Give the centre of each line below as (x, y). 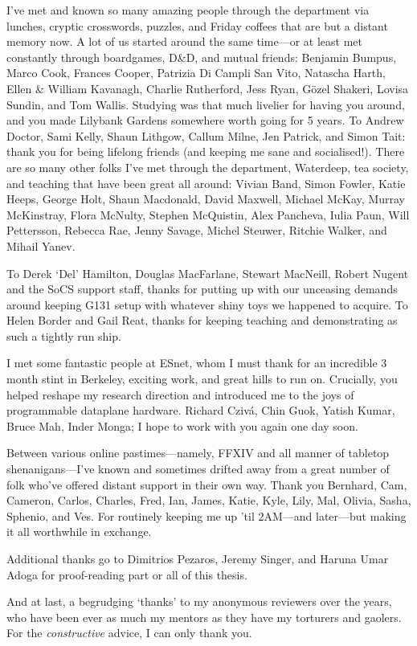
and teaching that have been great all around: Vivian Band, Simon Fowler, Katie (206, 183)
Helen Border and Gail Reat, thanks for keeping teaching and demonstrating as (202, 320)
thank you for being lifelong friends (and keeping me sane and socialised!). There (206, 151)
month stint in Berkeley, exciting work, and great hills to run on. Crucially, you (202, 379)
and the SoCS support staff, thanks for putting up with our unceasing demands (202, 289)
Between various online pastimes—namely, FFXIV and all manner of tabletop (198, 453)
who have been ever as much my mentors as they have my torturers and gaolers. (204, 617)
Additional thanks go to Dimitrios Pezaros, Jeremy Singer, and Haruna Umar (198, 558)
